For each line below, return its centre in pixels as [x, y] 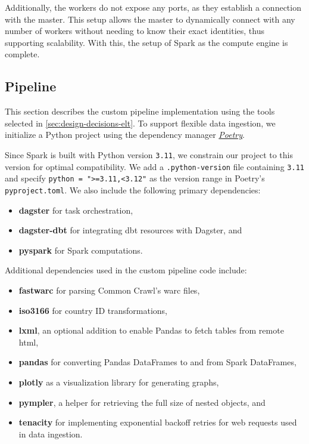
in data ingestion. [51, 434]
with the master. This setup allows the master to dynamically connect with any [150, 19]
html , [29, 342]
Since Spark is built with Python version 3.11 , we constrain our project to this [149, 154]
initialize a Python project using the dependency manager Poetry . [125, 135]
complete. [22, 54]
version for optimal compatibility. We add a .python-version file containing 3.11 [154, 166]
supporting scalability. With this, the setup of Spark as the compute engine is [146, 42]
